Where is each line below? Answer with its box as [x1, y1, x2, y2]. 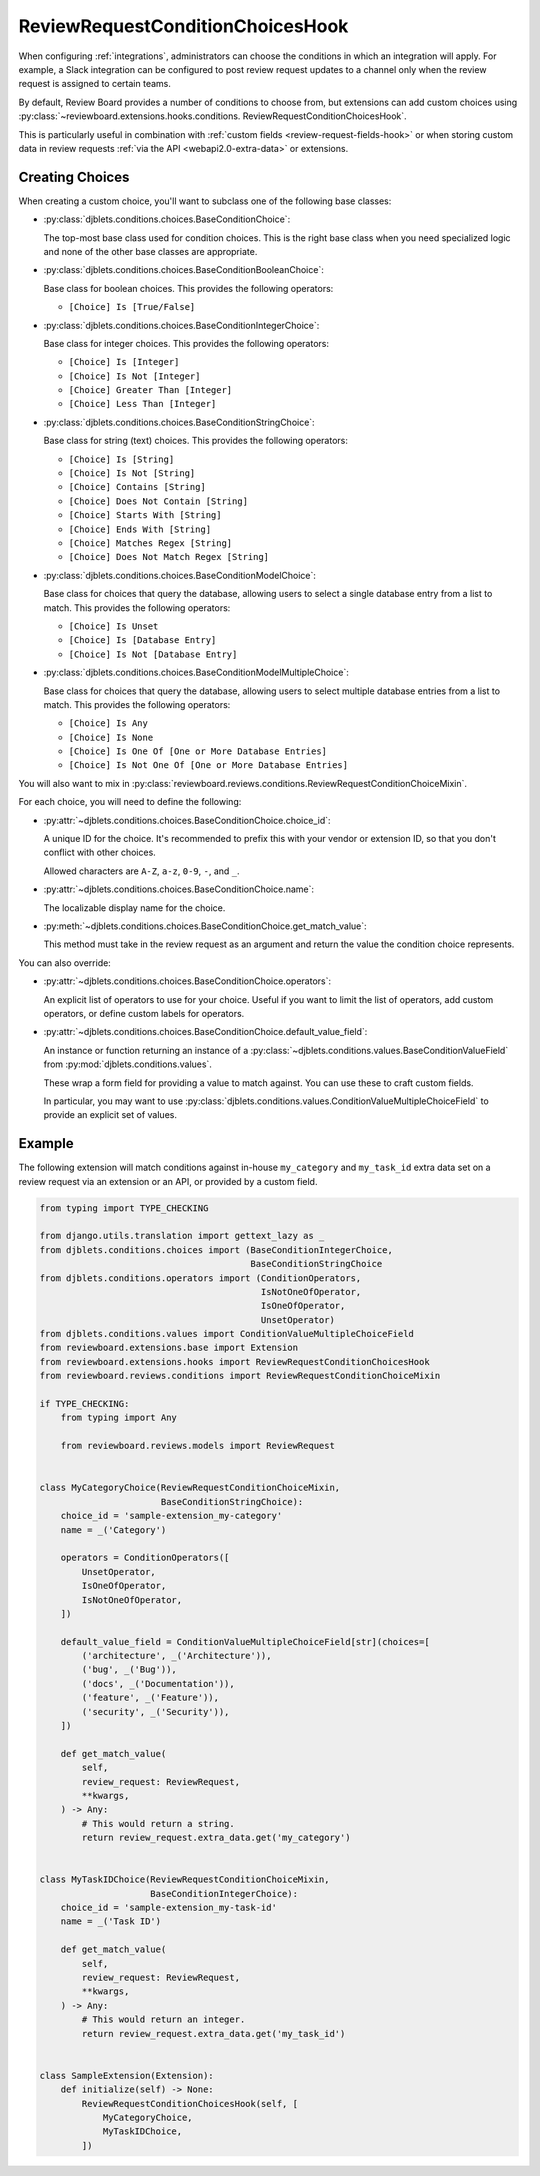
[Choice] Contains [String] [68, 481, 207, 493]
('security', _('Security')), [81, 1706, 230, 1717]
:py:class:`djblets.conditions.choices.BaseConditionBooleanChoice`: [43, 264, 324, 276]
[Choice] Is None [68, 731, 154, 743]
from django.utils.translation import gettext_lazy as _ [39, 1230, 325, 1242]
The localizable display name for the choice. [43, 901, 226, 914]
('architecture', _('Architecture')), [81, 1650, 272, 1662]
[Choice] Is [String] [68, 453, 175, 465]
